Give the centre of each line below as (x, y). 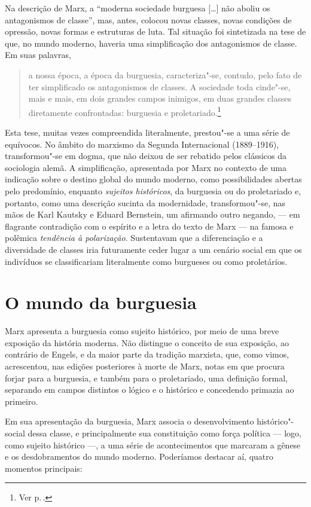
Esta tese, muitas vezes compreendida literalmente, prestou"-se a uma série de (147, 132)
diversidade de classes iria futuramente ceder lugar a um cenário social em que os (153, 249)
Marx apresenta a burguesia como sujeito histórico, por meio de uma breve (142, 331)
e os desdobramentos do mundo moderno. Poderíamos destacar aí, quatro (139, 456)
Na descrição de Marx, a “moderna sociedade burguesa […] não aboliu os (138, 8)
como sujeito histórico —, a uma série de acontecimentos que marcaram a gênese (153, 445)
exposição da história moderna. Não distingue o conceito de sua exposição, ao (147, 342)
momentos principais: (44, 468)
